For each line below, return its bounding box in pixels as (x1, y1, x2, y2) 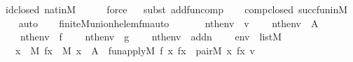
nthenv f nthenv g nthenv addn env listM (20, 29, 282, 44)
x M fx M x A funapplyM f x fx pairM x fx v (15, 42, 255, 57)
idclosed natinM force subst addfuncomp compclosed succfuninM (5, 2, 348, 16)
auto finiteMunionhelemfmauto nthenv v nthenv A (18, 15, 319, 30)
